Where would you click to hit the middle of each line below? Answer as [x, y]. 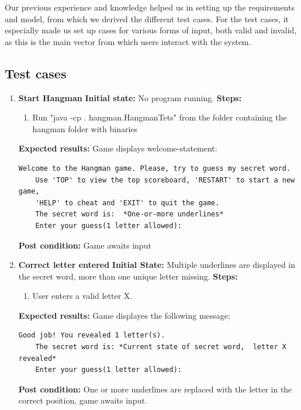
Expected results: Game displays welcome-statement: [118, 148]
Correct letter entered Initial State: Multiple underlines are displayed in [157, 265]
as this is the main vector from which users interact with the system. [128, 41]
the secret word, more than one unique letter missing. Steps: [128, 276]
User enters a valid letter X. [82, 296]
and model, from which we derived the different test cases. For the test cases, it [147, 18]
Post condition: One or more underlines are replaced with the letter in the [155, 389]
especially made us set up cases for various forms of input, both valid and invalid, [151, 30]
